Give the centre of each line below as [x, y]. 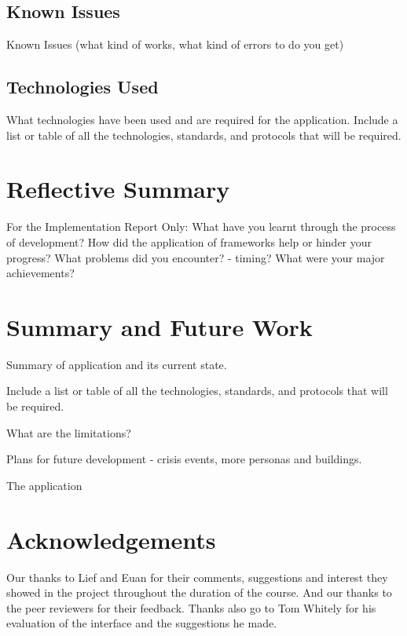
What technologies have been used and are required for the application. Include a [202, 119]
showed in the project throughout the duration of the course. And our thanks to [199, 592]
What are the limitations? [69, 432]
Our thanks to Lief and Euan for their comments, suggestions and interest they [197, 577]
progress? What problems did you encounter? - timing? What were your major [196, 257]
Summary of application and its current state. [117, 364]
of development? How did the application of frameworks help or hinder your [189, 241]
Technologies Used [82, 87]
